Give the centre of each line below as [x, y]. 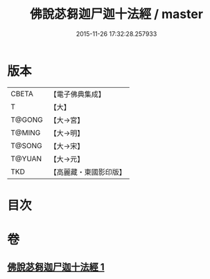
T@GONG [27, 120]
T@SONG [27, 145]
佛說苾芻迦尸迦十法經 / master [116, 14]
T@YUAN [26, 159]
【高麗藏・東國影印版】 [88, 172]
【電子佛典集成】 [77, 94]
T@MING [26, 132]
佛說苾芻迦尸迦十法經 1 [56, 267]
